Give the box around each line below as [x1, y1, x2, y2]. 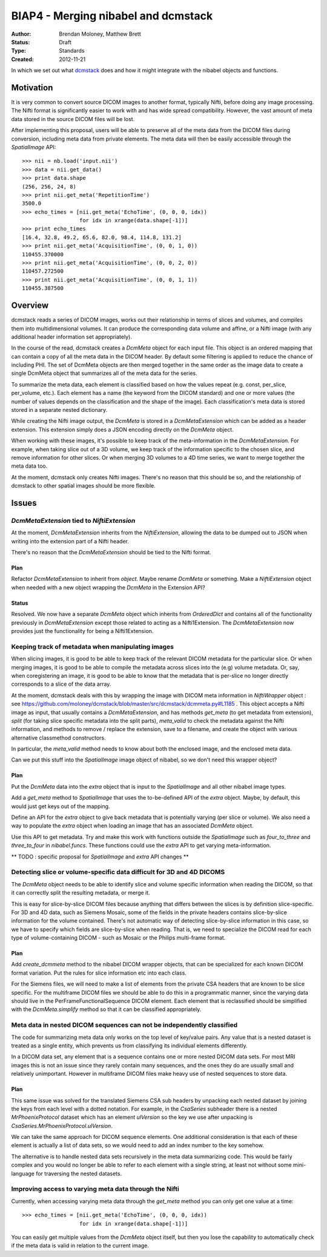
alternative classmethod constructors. [11, 734, 106, 741]
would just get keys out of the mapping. [11, 803, 110, 810]
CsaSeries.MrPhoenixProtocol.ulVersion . [11, 1122, 113, 1129]
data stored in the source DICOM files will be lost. [11, 115, 135, 122]
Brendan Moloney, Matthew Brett [59, 30, 142, 38]
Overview [11, 300, 49, 311]
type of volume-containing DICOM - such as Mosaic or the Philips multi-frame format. [11, 934, 226, 941]
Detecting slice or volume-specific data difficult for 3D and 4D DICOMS [11, 868, 225, 877]
